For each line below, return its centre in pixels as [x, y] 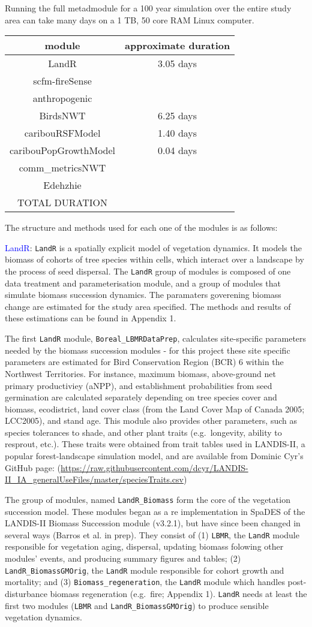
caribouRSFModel [62, 133]
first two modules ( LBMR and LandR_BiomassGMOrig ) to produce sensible [137, 605]
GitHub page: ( [33, 467]
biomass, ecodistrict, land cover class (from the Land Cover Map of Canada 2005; [155, 409]
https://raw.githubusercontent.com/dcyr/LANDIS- [154, 467]
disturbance [26, 593]
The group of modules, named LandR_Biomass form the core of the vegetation [148, 499]
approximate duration [178, 46]
